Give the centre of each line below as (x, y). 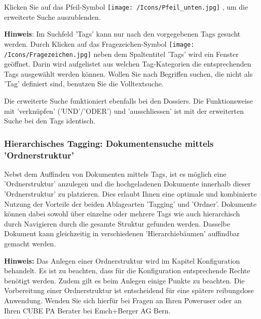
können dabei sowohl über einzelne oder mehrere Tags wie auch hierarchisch (122, 214)
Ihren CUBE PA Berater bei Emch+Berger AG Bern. (87, 310)
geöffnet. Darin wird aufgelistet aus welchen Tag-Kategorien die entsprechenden (128, 64)
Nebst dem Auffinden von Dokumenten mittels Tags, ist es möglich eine (115, 173)
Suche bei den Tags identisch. (50, 121)
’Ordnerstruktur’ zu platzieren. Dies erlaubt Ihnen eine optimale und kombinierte (130, 194)
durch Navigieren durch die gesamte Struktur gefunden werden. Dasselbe (117, 223)
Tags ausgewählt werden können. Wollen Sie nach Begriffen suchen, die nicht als (128, 73)
